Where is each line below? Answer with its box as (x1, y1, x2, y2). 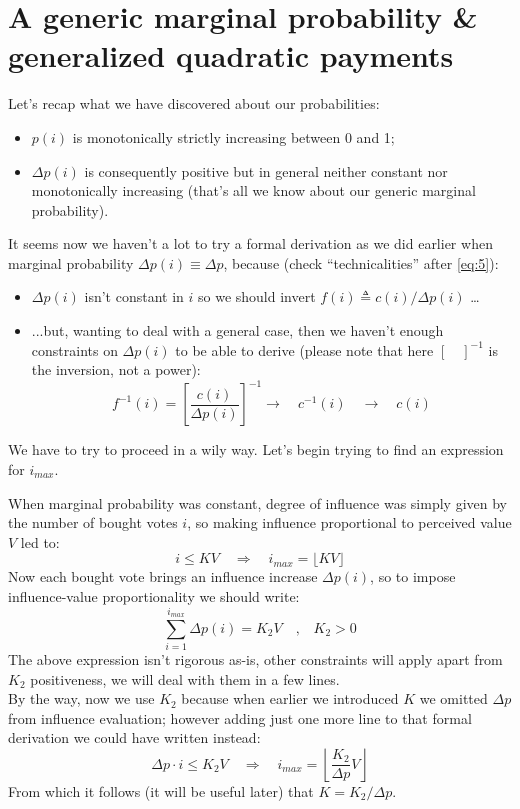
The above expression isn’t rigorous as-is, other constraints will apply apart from (8, 649, 503, 670)
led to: (20, 531, 60, 552)
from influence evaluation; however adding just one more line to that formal (8, 707, 472, 728)
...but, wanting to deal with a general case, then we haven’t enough (31, 320, 444, 341)
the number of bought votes (8, 512, 178, 533)
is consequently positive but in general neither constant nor (84, 160, 448, 181)
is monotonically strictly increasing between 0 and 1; (72, 126, 395, 147)
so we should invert (197, 286, 316, 307)
